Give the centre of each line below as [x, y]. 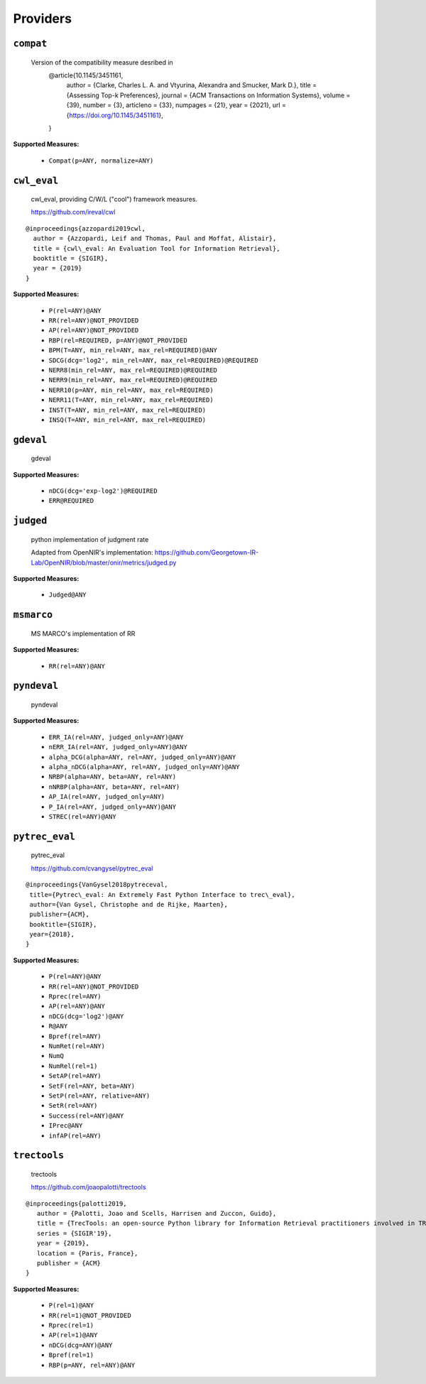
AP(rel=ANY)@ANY [77, 1006]
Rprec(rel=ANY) [75, 997]
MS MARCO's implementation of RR [83, 633]
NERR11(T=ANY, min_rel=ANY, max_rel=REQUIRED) [131, 400]
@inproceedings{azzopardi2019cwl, [86, 228]
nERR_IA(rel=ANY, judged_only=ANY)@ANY [118, 747]
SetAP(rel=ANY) [75, 1076]
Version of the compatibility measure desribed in [102, 62]
